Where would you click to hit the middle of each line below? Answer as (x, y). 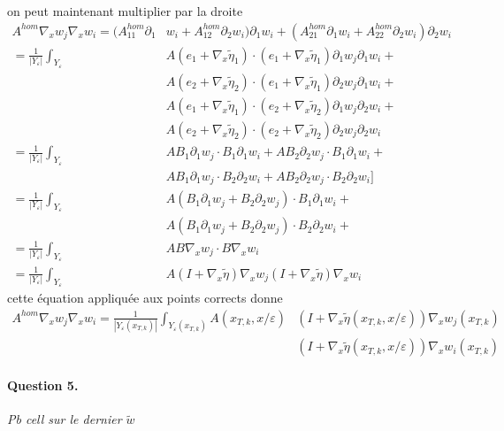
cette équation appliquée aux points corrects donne (145, 297)
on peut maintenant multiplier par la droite (125, 11)
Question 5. (43, 385)
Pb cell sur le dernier (65, 419)
